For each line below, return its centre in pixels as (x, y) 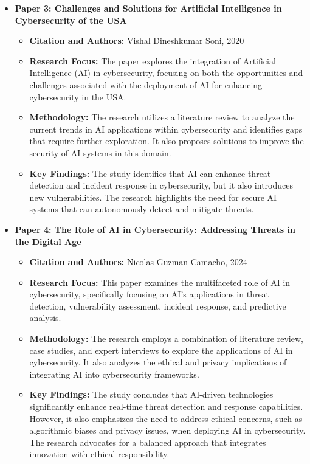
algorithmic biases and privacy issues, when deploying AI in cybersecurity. (167, 430)
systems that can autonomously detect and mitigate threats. (142, 209)
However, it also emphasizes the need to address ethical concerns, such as (166, 418)
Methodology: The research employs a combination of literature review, (166, 338)
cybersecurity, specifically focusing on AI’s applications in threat (150, 294)
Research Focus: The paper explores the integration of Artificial (153, 61)
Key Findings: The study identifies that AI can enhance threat (150, 173)
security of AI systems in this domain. (100, 152)
